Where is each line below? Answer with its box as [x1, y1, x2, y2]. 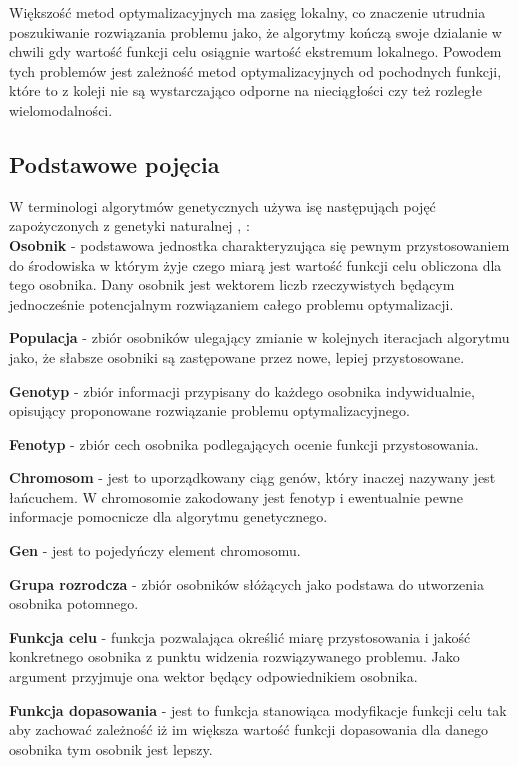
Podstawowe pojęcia [9, 148, 220, 179]
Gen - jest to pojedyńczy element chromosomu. [9, 540, 301, 561]
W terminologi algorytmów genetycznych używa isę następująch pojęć [9, 195, 436, 216]
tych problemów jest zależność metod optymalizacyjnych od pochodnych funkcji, [9, 60, 502, 81]
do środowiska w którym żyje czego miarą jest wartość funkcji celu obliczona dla [9, 254, 502, 275]
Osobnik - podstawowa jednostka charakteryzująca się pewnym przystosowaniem [9, 234, 510, 255]
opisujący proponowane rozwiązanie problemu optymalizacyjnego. [9, 400, 410, 421]
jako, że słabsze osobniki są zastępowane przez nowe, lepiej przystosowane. [9, 346, 465, 367]
